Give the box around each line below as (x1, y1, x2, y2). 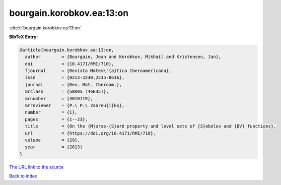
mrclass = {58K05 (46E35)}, (25, 89, 109, 94)
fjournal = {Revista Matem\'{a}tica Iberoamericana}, (25, 68, 172, 74)
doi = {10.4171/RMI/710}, (25, 61, 114, 66)
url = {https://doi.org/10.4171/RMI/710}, (25, 130, 156, 136)
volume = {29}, (25, 137, 80, 143)
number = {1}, (25, 110, 78, 115)
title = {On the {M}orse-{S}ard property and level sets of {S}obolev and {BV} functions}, (25, 123, 277, 129)
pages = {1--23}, (25, 117, 88, 122)
